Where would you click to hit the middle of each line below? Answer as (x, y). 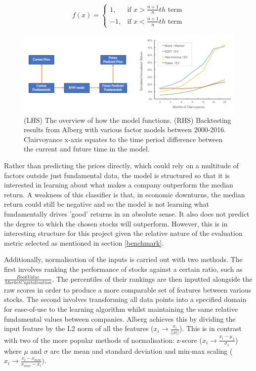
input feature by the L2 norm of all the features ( (79, 328)
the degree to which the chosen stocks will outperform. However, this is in (116, 223)
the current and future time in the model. (87, 149)
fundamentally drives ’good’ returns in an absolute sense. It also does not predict (127, 214)
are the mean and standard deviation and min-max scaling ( (141, 351)
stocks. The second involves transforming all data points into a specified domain (125, 299)
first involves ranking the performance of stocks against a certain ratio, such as (123, 269)
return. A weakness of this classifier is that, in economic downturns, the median (125, 194)
